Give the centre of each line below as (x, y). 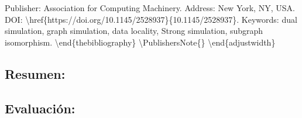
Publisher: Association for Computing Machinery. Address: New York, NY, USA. (150, 8)
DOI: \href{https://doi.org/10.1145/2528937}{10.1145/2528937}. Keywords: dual (151, 19)
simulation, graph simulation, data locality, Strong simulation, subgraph (134, 31)
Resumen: (35, 73)
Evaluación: (40, 108)
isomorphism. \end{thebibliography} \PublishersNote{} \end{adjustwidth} (140, 42)
